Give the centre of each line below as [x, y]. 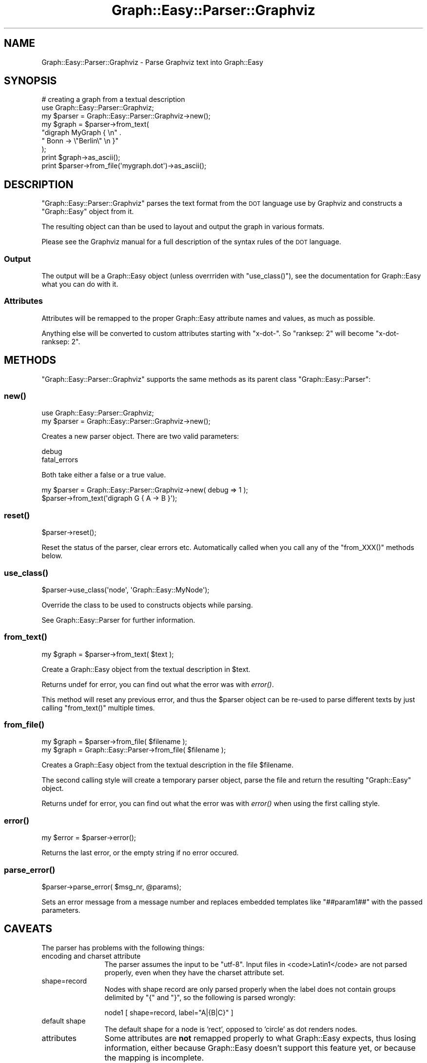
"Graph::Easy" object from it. [88, 212]
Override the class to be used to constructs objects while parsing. [147, 605]
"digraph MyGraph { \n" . [81, 133]
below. [52, 556]
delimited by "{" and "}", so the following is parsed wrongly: [200, 997]
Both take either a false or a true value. [104, 475]
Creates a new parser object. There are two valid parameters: [140, 436]
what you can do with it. [80, 284]
